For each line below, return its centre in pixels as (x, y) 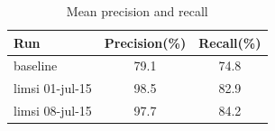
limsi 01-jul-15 (53, 88)
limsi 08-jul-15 (53, 111)
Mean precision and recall (137, 11)
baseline (36, 65)
